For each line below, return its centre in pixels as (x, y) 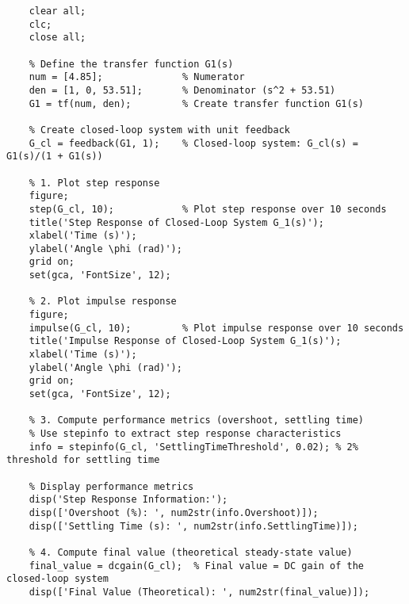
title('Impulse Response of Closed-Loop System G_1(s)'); (185, 341)
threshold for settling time (83, 460)
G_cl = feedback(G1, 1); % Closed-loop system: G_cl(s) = (193, 143)
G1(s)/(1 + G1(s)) (55, 157)
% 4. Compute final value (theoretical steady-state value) (191, 552)
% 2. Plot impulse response (103, 302)
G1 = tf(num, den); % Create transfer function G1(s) (197, 103)
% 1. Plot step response (94, 183)
